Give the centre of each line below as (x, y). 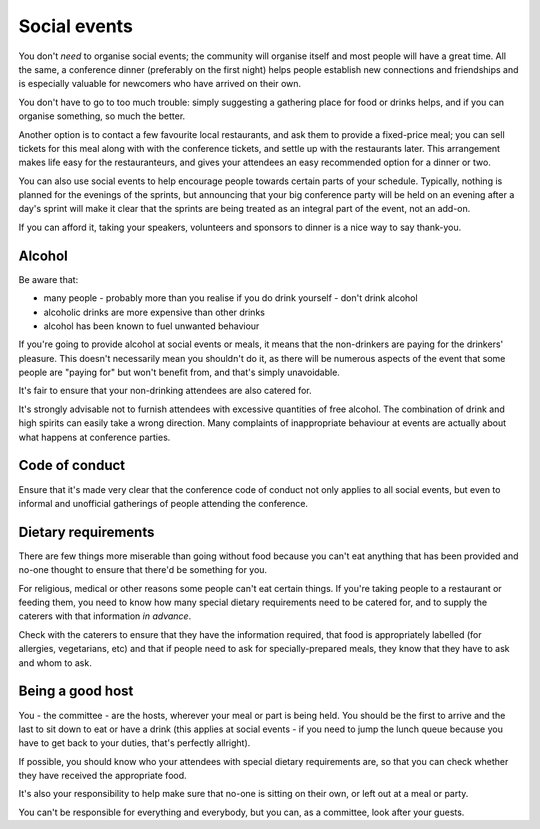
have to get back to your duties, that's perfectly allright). (134, 743)
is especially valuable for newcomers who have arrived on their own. (160, 84)
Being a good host (76, 691)
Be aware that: (48, 279)
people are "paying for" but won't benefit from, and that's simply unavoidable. (179, 372)
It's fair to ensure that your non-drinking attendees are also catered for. (165, 391)
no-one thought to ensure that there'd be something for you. (143, 570)
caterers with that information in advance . (105, 616)
